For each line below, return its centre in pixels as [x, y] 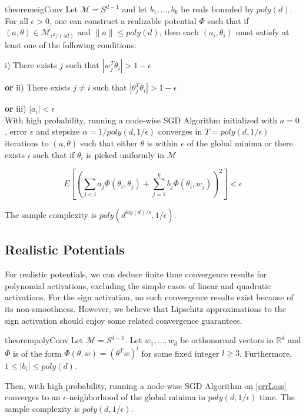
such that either [109, 143]
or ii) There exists [38, 87]
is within [162, 143]
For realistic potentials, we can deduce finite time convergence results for [136, 274]
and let [135, 9]
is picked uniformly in [125, 154]
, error [16, 131]
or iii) [16, 108]
